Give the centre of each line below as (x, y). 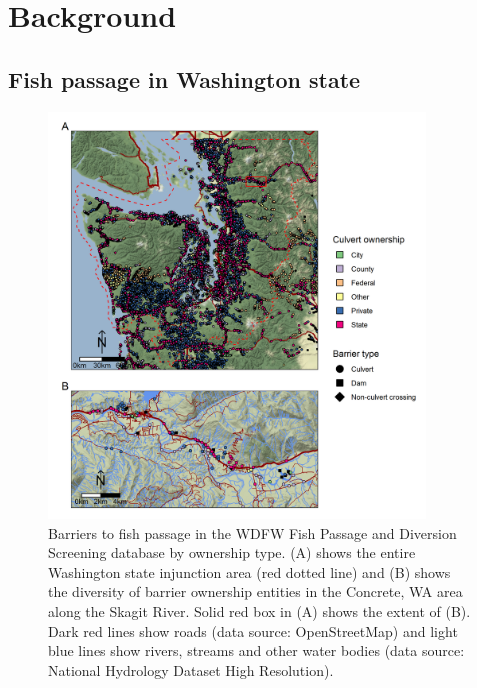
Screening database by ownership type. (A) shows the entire (232, 552)
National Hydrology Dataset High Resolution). (191, 669)
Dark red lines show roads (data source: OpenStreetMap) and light (253, 630)
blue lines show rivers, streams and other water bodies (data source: (256, 650)
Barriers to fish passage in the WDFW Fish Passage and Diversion (252, 532)
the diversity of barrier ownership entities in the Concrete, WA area (255, 591)
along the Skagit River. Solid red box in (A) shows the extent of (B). (259, 610)
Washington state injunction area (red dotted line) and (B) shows (249, 571)
